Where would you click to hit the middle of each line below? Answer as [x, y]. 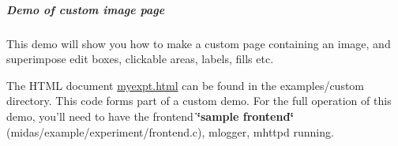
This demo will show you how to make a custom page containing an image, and [199, 43]
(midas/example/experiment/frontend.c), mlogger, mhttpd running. [170, 131]
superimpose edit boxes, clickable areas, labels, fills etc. [140, 59]
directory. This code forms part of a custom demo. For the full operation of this [199, 101]
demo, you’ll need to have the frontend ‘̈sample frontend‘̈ [150, 116]
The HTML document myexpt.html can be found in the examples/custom [186, 85]
